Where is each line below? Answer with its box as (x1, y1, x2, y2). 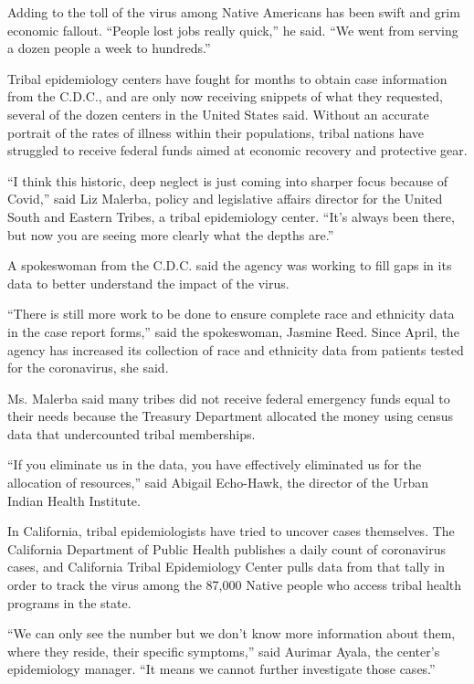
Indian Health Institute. (7, 490, 141, 510)
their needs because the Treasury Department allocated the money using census (7, 406, 454, 426)
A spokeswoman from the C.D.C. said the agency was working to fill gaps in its (7, 256, 452, 275)
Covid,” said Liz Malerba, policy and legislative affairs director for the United (7, 189, 443, 208)
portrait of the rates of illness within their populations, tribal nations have (7, 122, 425, 142)
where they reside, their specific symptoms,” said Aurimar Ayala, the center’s (7, 641, 440, 660)
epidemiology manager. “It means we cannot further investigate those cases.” (7, 659, 436, 679)
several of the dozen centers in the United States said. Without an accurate (7, 104, 429, 123)
